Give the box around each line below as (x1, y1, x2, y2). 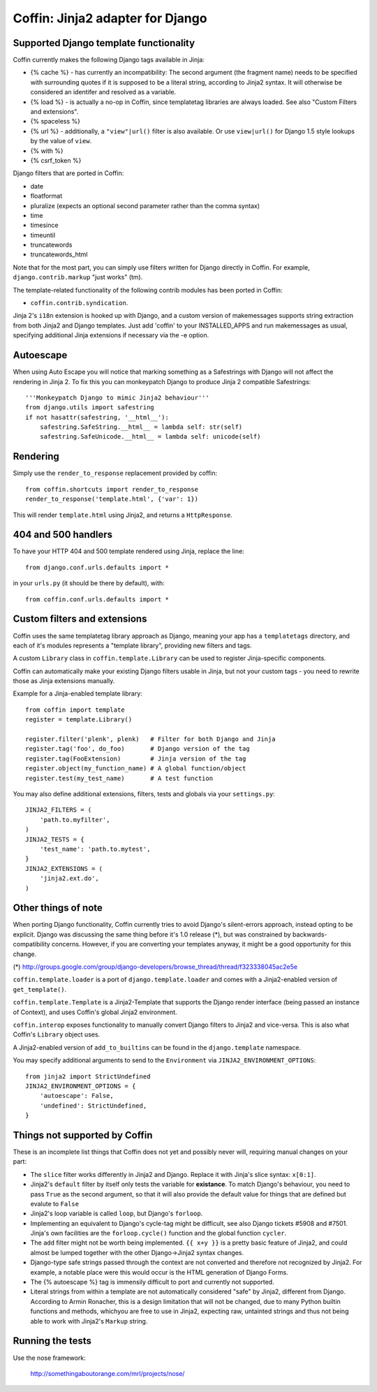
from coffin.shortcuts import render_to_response (25, 485, 199, 493)
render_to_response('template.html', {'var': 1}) (25, 495, 199, 503)
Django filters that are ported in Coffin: (13, 169, 124, 177)
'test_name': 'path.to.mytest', (39, 845, 151, 853)
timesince (30, 221, 59, 230)
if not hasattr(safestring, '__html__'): (25, 413, 169, 421)
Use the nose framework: (13, 1354, 87, 1362)
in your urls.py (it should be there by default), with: (13, 579, 165, 587)
